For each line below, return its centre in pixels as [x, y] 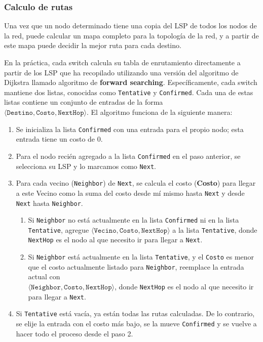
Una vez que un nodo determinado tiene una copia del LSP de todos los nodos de [130, 26]
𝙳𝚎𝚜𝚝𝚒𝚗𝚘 [20, 113]
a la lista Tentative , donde [215, 229]
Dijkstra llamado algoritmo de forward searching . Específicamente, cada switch [131, 82]
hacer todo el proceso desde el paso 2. [74, 333]
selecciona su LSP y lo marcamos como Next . [86, 166]
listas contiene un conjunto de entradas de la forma [84, 102]
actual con [44, 276]
